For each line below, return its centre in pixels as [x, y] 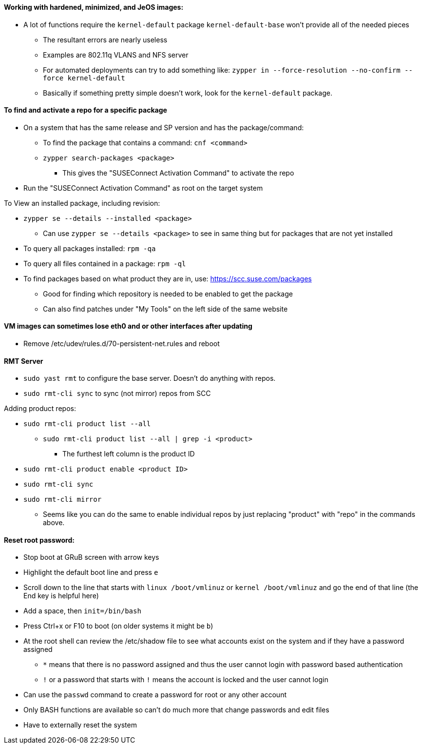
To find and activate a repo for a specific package [86, 110]
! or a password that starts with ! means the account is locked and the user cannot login [186, 680]
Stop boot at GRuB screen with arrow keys [91, 557]
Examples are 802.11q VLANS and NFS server [116, 55]
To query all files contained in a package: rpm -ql [105, 263]
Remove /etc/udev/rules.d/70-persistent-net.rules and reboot [122, 344]
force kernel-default [84, 78]
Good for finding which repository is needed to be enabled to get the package [168, 294]
